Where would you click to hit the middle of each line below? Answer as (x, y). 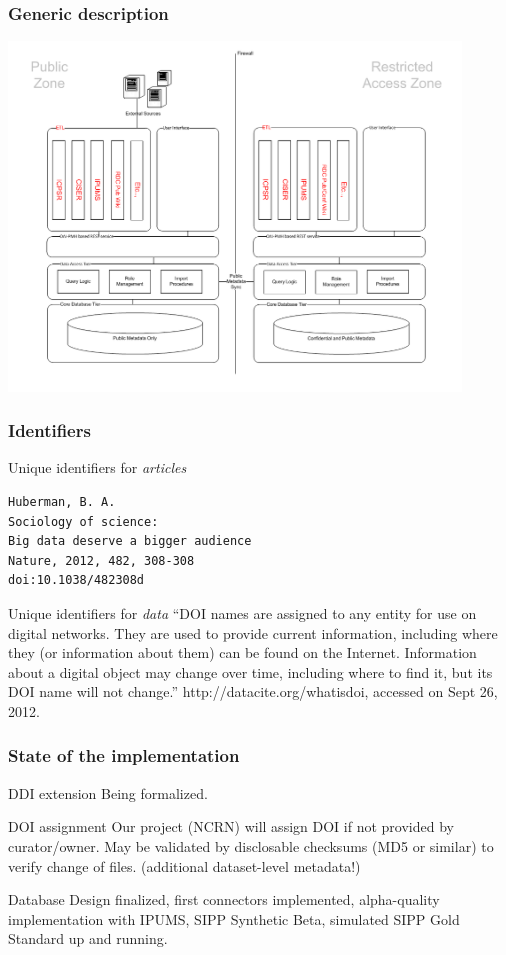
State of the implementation (124, 755)
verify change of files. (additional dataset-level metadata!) (184, 865)
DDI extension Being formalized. (108, 792)
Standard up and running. (88, 938)
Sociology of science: (83, 521)
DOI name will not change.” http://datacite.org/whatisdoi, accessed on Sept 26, (253, 691)
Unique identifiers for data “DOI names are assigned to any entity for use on (242, 612)
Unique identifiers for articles (97, 467)
